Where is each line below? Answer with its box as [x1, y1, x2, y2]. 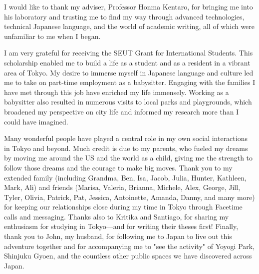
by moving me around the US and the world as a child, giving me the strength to [4, 152, 253, 163]
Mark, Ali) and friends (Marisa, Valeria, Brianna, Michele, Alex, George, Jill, [4, 182, 241, 192]
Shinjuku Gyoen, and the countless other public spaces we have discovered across [4, 250, 252, 261]
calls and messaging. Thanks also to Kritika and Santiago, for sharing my [4, 211, 229, 221]
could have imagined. [4, 116, 68, 126]
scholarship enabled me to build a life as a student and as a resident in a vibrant [4, 57, 251, 67]
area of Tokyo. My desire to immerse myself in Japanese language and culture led [4, 67, 254, 77]
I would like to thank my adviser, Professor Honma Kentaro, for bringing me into [4, 1, 253, 11]
